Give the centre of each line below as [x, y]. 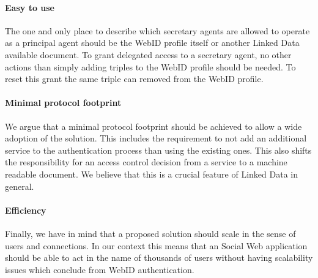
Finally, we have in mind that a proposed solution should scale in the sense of [150, 233]
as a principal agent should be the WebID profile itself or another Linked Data [152, 43]
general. [20, 186]
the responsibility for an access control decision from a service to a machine [146, 162]
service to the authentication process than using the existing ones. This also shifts [158, 150]
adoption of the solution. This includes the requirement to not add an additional [156, 138]
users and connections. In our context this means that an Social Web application [156, 245]
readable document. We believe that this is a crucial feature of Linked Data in [151, 174]
